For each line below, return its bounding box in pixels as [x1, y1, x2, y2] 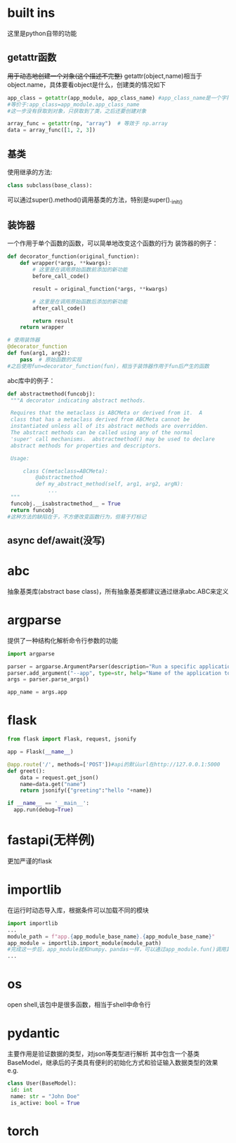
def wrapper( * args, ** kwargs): [20, 260, 112, 267]
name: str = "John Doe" [10, 1092, 80, 1100]
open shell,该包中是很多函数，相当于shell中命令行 [7, 1000, 151, 1009]
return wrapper [20, 324, 65, 331]
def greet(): [7, 767, 46, 774]
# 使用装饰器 [7, 337, 40, 344]
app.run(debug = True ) [13, 806, 74, 814]
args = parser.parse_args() [7, 676, 90, 683]
